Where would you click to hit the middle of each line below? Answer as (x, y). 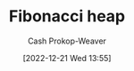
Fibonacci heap (67, 16)
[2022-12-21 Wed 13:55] (67, 58)
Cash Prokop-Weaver (67, 41)
